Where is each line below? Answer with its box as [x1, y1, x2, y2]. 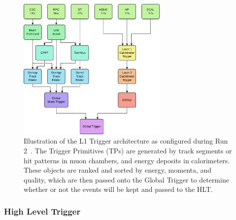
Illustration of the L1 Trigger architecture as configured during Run [24, 136, 228, 146]
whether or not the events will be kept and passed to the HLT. [24, 184, 213, 194]
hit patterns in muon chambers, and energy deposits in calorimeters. [24, 155, 230, 165]
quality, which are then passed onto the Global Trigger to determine [24, 174, 229, 184]
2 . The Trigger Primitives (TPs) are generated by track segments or [24, 145, 232, 155]
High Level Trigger [4, 205, 81, 217]
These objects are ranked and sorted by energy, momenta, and [24, 165, 212, 175]
